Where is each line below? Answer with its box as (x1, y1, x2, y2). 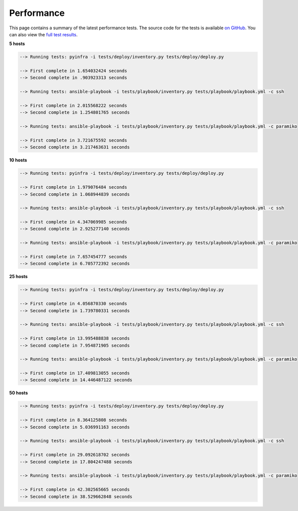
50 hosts (9, 390, 28, 396)
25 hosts (9, 274, 28, 280)
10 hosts (9, 157, 27, 163)
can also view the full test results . (9, 31, 78, 37)
